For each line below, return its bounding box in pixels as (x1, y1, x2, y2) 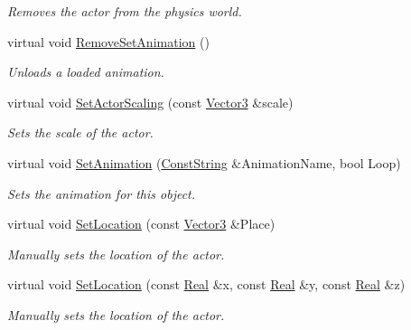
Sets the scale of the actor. (7, 123, 154, 142)
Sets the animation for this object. (7, 184, 196, 203)
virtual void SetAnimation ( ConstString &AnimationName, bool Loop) (7, 153, 401, 172)
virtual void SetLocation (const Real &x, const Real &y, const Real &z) (7, 275, 406, 294)
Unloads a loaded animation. (7, 62, 164, 81)
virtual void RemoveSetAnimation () (7, 32, 210, 51)
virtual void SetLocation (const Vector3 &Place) (7, 214, 276, 233)
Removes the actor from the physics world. (7, 2, 242, 20)
